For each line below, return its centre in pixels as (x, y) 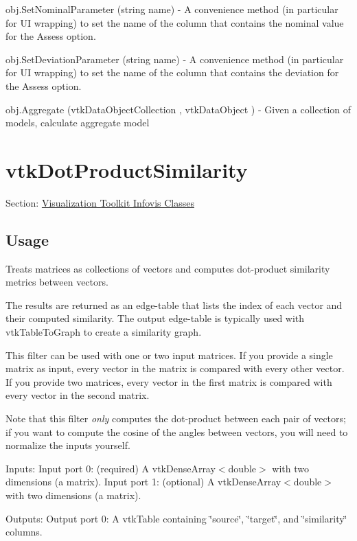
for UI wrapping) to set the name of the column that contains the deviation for (172, 72)
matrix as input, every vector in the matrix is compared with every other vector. (175, 368)
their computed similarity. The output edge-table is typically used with (155, 318)
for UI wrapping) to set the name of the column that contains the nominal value (175, 22)
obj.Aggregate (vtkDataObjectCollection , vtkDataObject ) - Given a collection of (178, 109)
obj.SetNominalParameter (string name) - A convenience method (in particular (172, 9)
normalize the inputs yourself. (68, 445)
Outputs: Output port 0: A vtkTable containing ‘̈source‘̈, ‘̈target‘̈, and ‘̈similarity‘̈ (176, 518)
